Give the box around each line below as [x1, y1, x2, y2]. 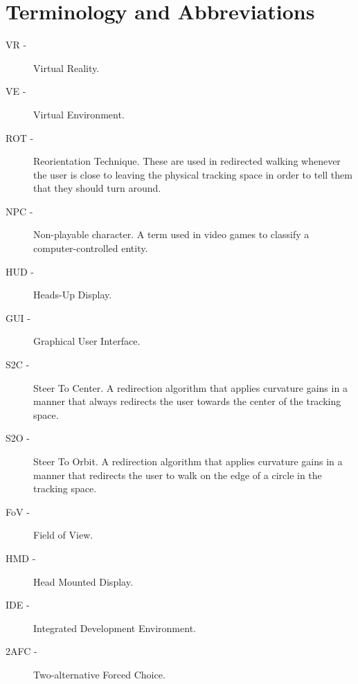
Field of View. [33, 528, 93, 542]
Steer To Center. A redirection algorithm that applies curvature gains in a [33, 380, 348, 395]
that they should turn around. [33, 181, 161, 195]
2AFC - [6, 644, 37, 658]
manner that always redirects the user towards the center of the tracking [33, 394, 341, 408]
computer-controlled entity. [33, 241, 148, 255]
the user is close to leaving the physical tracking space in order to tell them [33, 167, 352, 181]
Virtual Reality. [33, 60, 100, 75]
